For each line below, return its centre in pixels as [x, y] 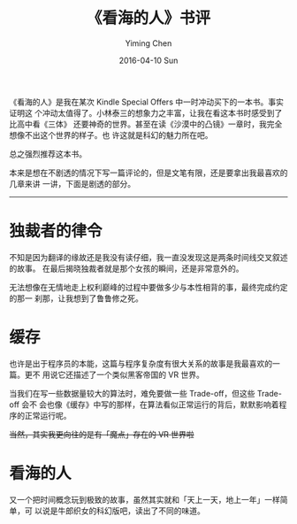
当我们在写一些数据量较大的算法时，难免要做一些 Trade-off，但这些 [132, 393]
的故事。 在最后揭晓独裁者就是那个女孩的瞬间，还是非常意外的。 [126, 268]
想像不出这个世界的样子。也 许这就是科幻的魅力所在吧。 [111, 135]
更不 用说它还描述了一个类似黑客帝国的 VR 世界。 [114, 374]
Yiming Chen [148, 43]
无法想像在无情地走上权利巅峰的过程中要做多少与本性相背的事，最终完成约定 [148, 287]
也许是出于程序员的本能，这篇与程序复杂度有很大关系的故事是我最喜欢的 [141, 363]
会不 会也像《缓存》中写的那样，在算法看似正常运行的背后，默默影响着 [151, 405]
